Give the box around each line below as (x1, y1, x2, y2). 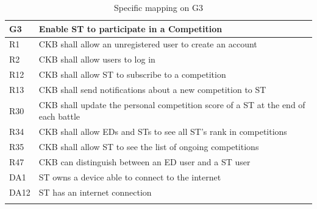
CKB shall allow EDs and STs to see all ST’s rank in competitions (38, 125, 287, 138)
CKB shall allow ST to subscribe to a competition (38, 68, 226, 81)
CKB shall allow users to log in (38, 53, 155, 66)
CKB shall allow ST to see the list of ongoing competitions (38, 140, 259, 153)
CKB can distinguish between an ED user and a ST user (38, 155, 251, 168)
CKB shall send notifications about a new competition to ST (38, 83, 266, 95)
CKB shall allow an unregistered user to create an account (38, 38, 257, 50)
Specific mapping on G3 (114, 1, 203, 13)
